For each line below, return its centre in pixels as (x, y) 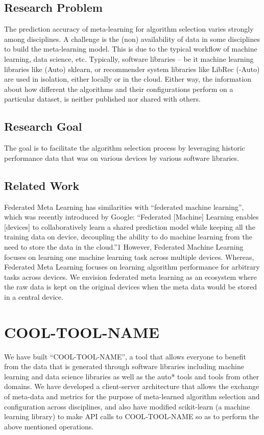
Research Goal (43, 126)
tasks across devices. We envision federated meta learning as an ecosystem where (130, 276)
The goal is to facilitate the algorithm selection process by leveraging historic (125, 148)
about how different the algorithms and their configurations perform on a (119, 89)
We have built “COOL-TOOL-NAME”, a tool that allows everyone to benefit (125, 356)
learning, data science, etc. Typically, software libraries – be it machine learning (129, 58)
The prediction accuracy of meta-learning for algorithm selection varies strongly (129, 29)
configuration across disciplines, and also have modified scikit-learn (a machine (127, 406)
